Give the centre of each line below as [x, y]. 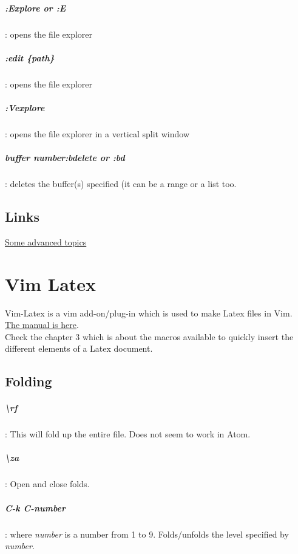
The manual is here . [42, 325]
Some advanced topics [46, 241]
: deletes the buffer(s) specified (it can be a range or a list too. [121, 184]
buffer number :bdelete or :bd [65, 158]
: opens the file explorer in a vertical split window [97, 133]
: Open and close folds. [47, 484]
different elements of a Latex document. [79, 348]
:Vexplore [25, 107]
